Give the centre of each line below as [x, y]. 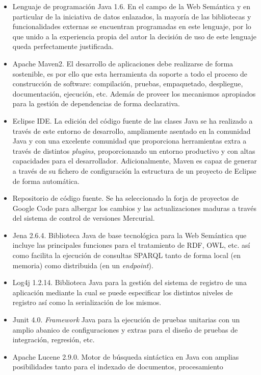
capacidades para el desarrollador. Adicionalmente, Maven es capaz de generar [135, 161]
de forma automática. [46, 181]
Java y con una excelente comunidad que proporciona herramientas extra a [129, 141]
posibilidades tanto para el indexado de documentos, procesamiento [118, 367]
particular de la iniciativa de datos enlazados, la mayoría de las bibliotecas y [132, 16]
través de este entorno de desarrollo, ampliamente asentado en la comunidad [132, 131]
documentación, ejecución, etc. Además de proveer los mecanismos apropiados [134, 93]
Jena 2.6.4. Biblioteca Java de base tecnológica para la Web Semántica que [129, 235]
